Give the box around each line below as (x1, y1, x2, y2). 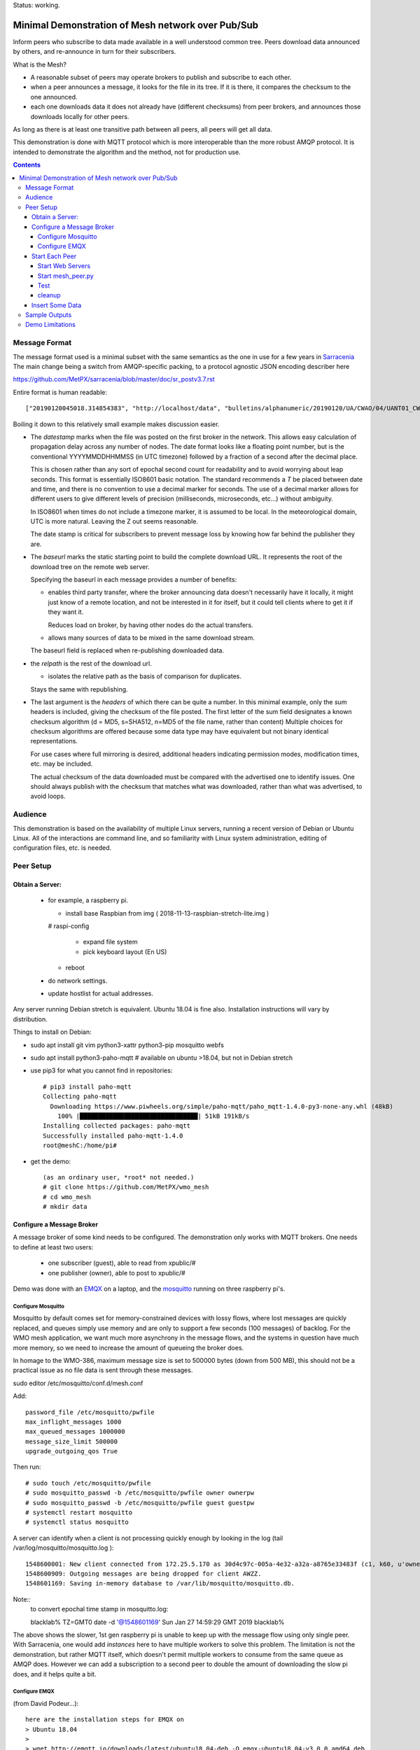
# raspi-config (48, 922, 90, 930)
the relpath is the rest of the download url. (30, 659, 152, 668)
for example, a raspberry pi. (48, 896, 129, 904)
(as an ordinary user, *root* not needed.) (43, 1173, 195, 1181)
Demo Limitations (25, 321, 76, 329)
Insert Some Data (31, 301, 82, 309)
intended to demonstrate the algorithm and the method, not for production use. (13, 148, 241, 156)
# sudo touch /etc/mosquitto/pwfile (25, 1479, 151, 1487)
